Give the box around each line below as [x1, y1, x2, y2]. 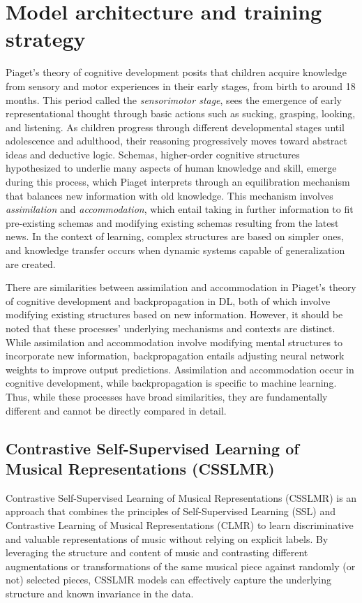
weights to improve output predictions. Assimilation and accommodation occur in [6, 362, 354, 376]
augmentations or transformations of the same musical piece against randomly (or [6, 558, 356, 573]
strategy [6, 24, 86, 53]
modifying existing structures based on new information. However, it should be [6, 307, 343, 322]
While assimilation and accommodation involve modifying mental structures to [6, 334, 343, 349]
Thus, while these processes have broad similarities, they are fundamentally [6, 389, 328, 403]
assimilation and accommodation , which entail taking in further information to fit [6, 202, 354, 216]
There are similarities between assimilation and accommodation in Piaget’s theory [6, 280, 356, 295]
